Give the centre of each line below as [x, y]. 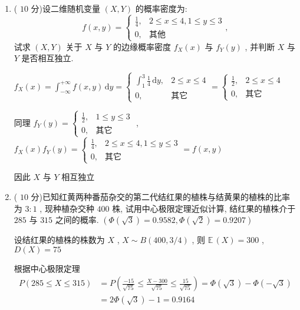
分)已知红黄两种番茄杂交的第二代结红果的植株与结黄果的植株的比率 [161, 196]
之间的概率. [77, 220]
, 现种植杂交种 [67, 208]
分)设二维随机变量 [66, 8]
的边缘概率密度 [142, 46]
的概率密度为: [161, 8]
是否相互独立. [47, 58]
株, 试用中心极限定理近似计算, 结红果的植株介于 [204, 208]
